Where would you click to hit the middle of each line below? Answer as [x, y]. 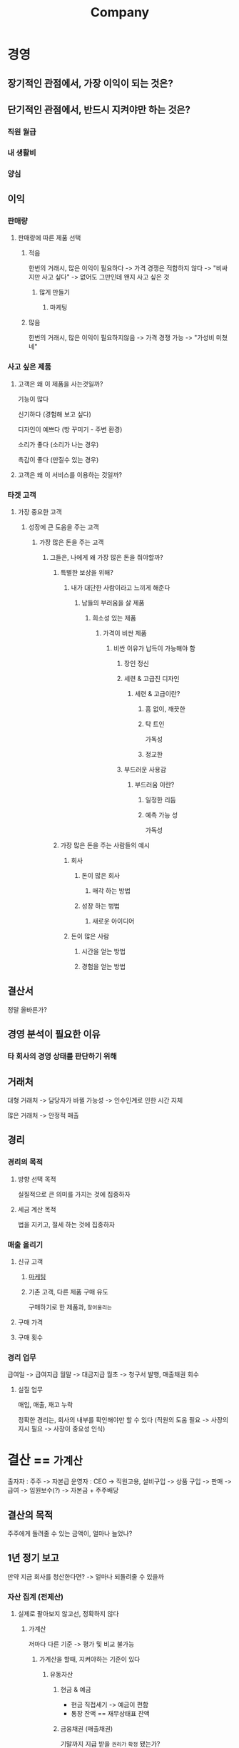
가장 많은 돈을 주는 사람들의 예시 [105, 845]
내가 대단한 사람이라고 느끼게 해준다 [121, 588]
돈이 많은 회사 [101, 876]
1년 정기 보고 [33, 1558]
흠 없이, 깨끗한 [165, 709]
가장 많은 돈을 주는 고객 [71, 542]
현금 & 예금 [76, 1690]
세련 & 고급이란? [157, 694]
